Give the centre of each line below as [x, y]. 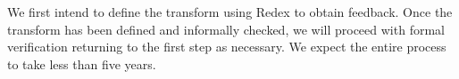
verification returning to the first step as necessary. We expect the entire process [227, 47]
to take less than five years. [82, 63]
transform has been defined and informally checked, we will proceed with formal [226, 29]
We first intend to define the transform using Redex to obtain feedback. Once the [230, 12]
